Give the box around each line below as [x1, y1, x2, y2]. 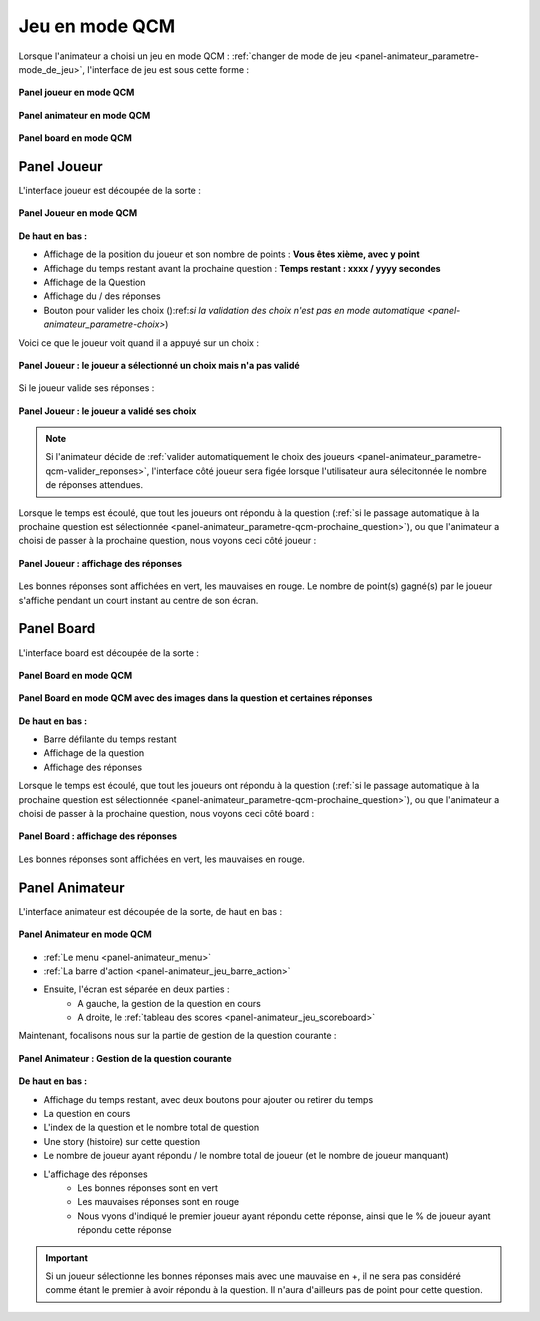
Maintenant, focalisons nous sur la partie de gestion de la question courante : [18, 1030, 337, 1042]
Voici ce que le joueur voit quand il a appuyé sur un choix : [18, 336, 260, 349]
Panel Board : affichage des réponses [18, 830, 178, 842]
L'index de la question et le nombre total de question [43, 1121, 260, 1134]
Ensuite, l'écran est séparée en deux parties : [43, 983, 230, 995]
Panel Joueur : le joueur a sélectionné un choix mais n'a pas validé [18, 359, 300, 371]
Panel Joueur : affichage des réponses [18, 557, 183, 569]
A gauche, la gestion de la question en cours [77, 997, 262, 1009]
